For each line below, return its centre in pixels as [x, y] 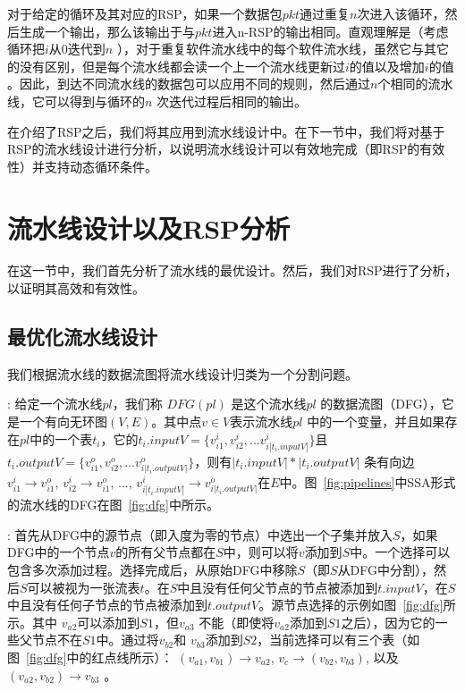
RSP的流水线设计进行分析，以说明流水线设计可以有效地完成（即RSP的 [214, 149]
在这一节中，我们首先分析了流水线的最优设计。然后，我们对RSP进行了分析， [232, 270]
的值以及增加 [387, 66]
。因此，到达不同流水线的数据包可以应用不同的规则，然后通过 [189, 84]
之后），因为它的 [388, 622]
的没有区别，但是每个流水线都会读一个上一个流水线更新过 [176, 66]
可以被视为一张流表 [84, 587]
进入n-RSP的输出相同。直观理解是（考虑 [330, 31]
